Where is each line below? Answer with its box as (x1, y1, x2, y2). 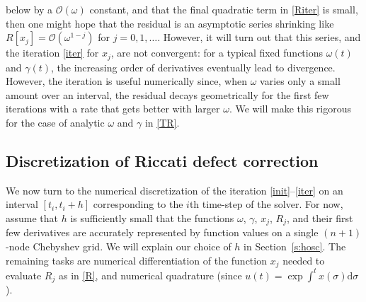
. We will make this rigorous (229, 101, 352, 116)
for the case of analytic (6, 115, 105, 130)
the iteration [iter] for (6, 45, 99, 60)
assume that (6, 211, 59, 225)
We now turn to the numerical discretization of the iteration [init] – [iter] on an (6, 182, 343, 197)
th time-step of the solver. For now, (189, 197, 343, 211)
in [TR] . (144, 115, 180, 130)
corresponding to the (93, 197, 183, 211)
